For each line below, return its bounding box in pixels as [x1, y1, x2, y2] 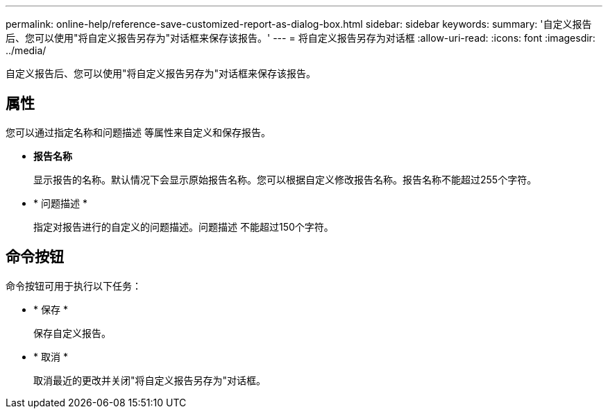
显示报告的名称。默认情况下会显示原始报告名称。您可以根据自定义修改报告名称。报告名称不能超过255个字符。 [33, 173, 537, 185]
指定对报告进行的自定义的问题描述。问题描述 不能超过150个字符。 [33, 220, 334, 233]
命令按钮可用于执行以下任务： [6, 279, 142, 292]
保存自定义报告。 [33, 326, 111, 339]
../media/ [6, 44, 47, 56]
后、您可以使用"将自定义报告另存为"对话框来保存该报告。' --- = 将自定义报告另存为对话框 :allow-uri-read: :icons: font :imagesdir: [6, 32, 596, 44]
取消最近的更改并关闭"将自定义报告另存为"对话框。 [33, 374, 267, 386]
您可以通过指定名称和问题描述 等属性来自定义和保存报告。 [6, 126, 271, 138]
